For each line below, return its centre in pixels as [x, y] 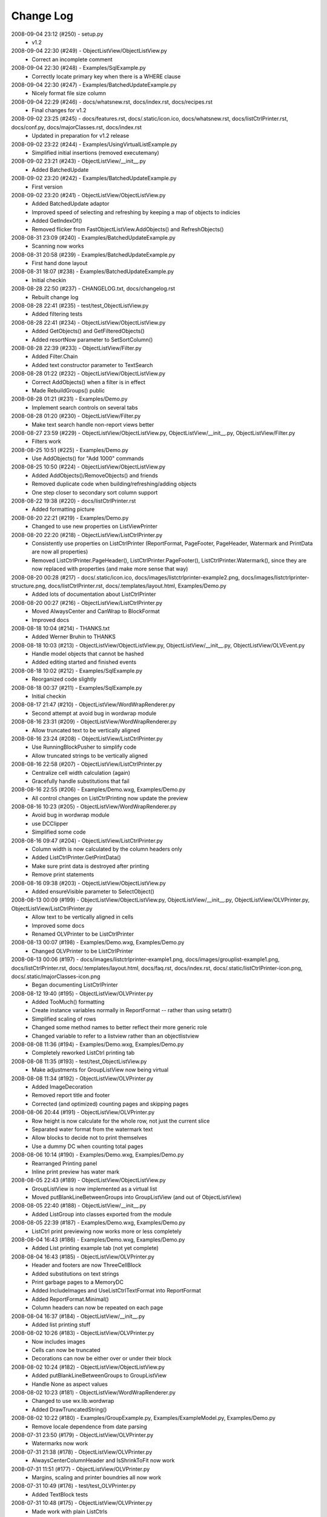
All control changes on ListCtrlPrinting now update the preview [110, 798]
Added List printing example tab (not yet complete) [95, 1248]
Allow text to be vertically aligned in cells [83, 917]
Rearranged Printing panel [64, 1163]
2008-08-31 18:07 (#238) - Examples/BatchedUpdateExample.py [93, 272]
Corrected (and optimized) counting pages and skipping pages [110, 1104]
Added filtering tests [57, 314]
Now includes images [59, 1342]
